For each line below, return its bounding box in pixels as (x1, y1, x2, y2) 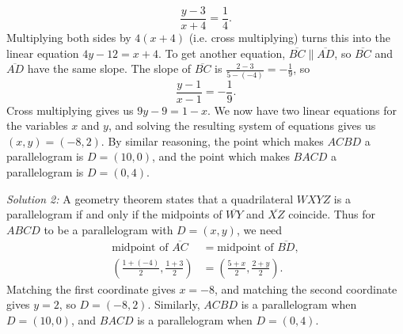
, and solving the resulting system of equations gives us (108, 117, 376, 134)
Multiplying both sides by (6, 29, 131, 46)
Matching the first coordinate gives (6, 280, 176, 297)
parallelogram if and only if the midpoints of (6, 206, 222, 222)
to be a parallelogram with (44, 221, 173, 237)
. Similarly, (147, 296, 200, 313)
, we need (236, 221, 283, 237)
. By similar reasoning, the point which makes (101, 132, 324, 149)
